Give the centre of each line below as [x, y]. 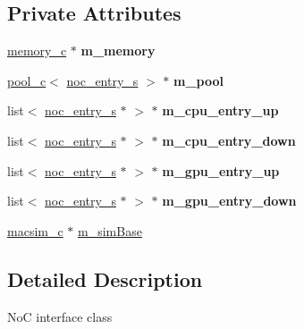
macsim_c [35, 230]
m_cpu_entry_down [229, 140]
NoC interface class [60, 316]
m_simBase [110, 230]
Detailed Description [105, 278]
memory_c [37, 51]
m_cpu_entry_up [220, 110]
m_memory [118, 51]
